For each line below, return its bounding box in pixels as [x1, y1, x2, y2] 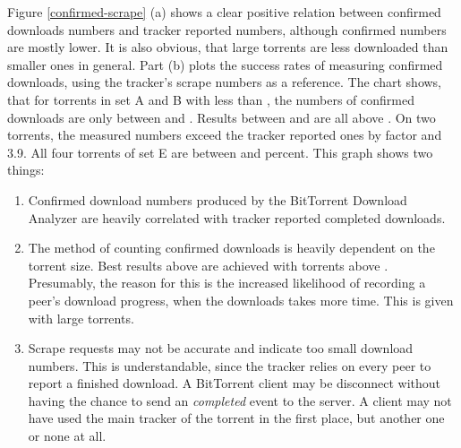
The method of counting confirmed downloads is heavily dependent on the [28, 238, 435, 257]
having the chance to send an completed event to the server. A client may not [28, 391, 452, 409]
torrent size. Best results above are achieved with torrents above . [28, 255, 388, 274]
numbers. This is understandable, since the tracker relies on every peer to [28, 356, 431, 375]
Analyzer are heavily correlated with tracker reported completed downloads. [28, 208, 446, 227]
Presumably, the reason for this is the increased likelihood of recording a [28, 273, 426, 292]
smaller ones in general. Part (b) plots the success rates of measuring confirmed [7, 55, 443, 73]
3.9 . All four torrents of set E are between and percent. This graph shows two [7, 142, 433, 161]
